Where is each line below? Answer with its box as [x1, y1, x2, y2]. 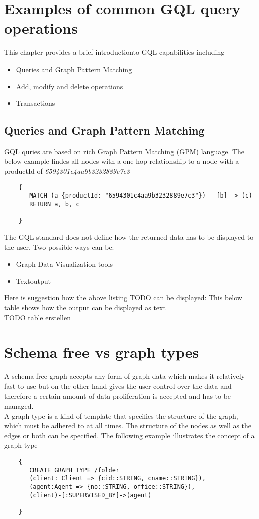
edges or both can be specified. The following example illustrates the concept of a [4, 430, 255, 440]
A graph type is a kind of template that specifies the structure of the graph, [4, 410, 238, 421]
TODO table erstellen [4, 312, 71, 322]
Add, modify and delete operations [16, 81, 123, 91]
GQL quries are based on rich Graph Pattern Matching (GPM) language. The [4, 146, 245, 156]
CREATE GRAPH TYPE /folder [29, 466, 120, 474]
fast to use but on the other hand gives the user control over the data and [4, 380, 232, 391]
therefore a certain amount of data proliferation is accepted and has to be [4, 391, 231, 401]
